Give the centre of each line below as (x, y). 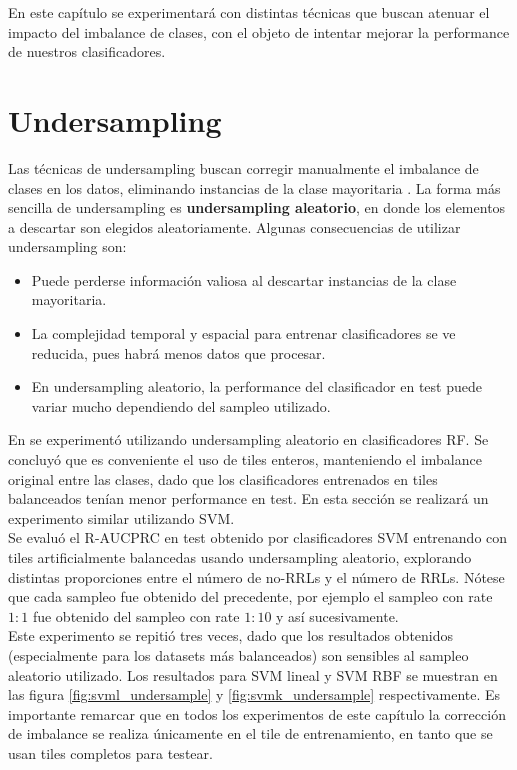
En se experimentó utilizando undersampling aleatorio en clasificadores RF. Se (248, 439)
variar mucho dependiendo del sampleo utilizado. (181, 405)
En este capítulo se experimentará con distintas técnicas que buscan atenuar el (249, 12)
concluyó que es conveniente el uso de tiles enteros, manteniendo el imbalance (245, 459)
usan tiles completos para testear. (110, 752)
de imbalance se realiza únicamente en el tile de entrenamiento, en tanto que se (250, 733)
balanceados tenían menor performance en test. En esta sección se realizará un (248, 498)
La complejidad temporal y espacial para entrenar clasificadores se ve (243, 333)
